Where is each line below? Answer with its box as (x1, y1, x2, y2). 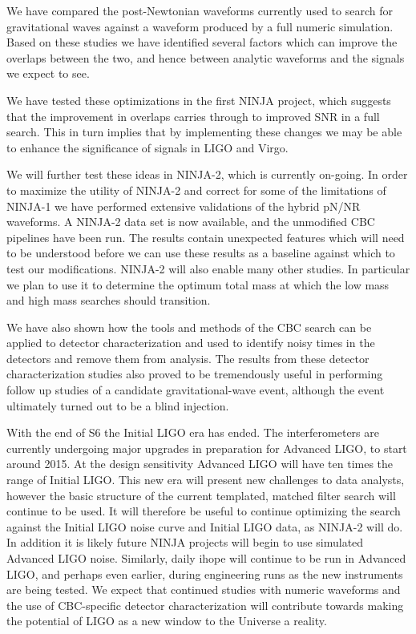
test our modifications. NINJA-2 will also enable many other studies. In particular (6, 260, 410, 277)
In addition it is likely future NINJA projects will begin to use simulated (6, 534, 364, 551)
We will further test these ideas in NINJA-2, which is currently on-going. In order (6, 166, 408, 183)
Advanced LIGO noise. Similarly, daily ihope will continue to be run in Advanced (6, 550, 406, 566)
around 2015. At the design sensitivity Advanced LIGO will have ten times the (6, 455, 394, 472)
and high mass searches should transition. (6, 292, 211, 309)
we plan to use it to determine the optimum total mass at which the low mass (6, 276, 390, 293)
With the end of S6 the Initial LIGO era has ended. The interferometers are (6, 424, 379, 441)
